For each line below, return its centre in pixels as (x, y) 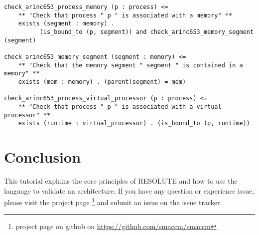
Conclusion (43, 157)
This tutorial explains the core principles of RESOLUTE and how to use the (121, 180)
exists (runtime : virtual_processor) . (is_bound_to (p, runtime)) (134, 123)
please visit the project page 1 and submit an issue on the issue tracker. (113, 201)
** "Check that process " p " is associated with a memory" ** (125, 15)
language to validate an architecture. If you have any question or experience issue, (129, 190)
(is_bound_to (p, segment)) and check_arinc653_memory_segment (147, 32)
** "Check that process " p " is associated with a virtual (120, 107)
